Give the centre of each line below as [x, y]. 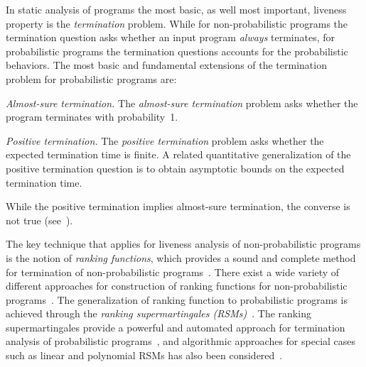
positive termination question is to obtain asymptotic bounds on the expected [175, 168]
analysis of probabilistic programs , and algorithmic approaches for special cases [181, 341]
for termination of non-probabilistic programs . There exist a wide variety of [173, 272]
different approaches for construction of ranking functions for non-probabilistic [177, 286]
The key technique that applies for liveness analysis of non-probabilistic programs [183, 244]
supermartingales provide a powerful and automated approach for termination [176, 327]
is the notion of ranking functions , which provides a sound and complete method [181, 257]
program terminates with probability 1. [92, 117]
